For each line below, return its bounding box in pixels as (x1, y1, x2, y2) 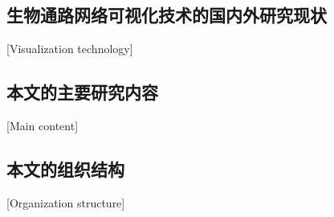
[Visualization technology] (6, 40, 133, 57)
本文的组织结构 (6, 156, 124, 181)
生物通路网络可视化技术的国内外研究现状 (6, 2, 327, 27)
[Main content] (6, 117, 79, 133)
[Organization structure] (6, 194, 125, 211)
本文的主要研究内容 (6, 80, 158, 104)
